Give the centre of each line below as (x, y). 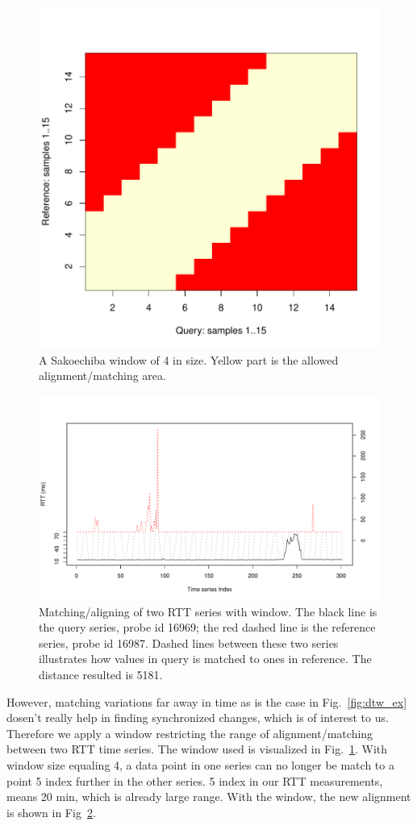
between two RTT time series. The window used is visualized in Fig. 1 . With (197, 749)
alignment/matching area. (102, 375)
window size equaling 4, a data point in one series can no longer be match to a (200, 764)
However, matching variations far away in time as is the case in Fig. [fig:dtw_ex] (207, 701)
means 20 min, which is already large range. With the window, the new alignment (209, 797)
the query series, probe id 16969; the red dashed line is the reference (207, 627)
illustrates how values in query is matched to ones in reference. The (205, 659)
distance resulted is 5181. (101, 674)
